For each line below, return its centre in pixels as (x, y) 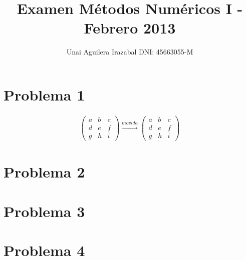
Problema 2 (44, 172)
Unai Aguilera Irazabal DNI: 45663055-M (130, 52)
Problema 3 (44, 211)
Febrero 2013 (130, 28)
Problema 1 (44, 94)
